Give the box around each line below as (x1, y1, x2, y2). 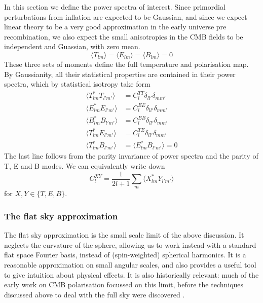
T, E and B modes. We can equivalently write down (4, 161, 165, 171)
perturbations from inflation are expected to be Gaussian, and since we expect (4, 11, 247, 22)
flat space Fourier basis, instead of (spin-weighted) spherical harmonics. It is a (4, 249, 246, 260)
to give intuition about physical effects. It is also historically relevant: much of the (4, 269, 259, 280)
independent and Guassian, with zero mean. (4, 41, 140, 52)
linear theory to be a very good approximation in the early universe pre (4, 21, 227, 32)
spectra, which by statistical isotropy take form (4, 79, 151, 89)
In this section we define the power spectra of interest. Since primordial (4, 2, 226, 12)
